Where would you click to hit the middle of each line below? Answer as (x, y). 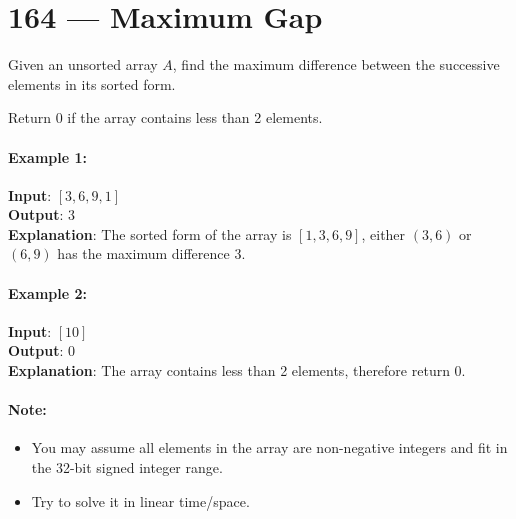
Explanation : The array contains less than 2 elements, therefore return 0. (237, 370)
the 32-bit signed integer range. (127, 467)
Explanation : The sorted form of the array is (150, 233)
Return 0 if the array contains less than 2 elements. (165, 117)
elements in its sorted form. (92, 83)
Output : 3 (42, 214)
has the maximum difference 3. (151, 253)
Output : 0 (42, 350)
